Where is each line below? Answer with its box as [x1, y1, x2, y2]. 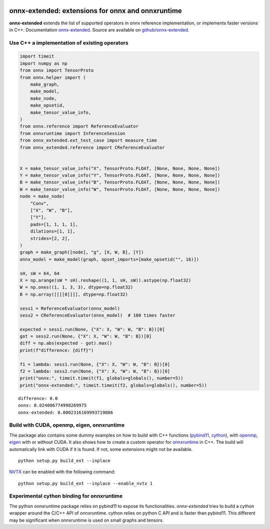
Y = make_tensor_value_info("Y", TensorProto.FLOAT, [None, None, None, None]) [19, 172, 220, 178]
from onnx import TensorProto [19, 67, 94, 73]
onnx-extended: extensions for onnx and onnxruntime [9, 6, 182, 15]
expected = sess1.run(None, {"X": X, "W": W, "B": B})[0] [19, 326, 165, 332]
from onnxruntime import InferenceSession [19, 130, 125, 136]
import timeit [19, 53, 54, 59]
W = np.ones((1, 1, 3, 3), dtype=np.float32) [19, 284, 133, 290]
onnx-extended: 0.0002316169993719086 [18, 409, 113, 415]
